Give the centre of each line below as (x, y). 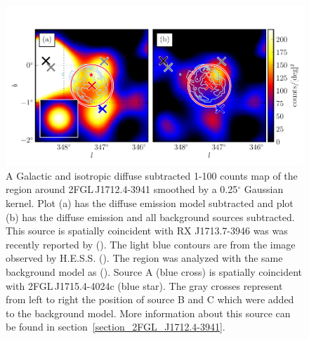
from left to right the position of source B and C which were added (150, 299)
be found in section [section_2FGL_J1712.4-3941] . (116, 327)
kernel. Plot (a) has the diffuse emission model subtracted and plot (150, 203)
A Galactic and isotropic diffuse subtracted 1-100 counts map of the (152, 175)
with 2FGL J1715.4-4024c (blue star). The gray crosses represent (144, 285)
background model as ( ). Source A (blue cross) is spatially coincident (154, 272)
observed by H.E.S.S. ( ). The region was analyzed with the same (144, 258)
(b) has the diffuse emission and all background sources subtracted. (150, 217)
